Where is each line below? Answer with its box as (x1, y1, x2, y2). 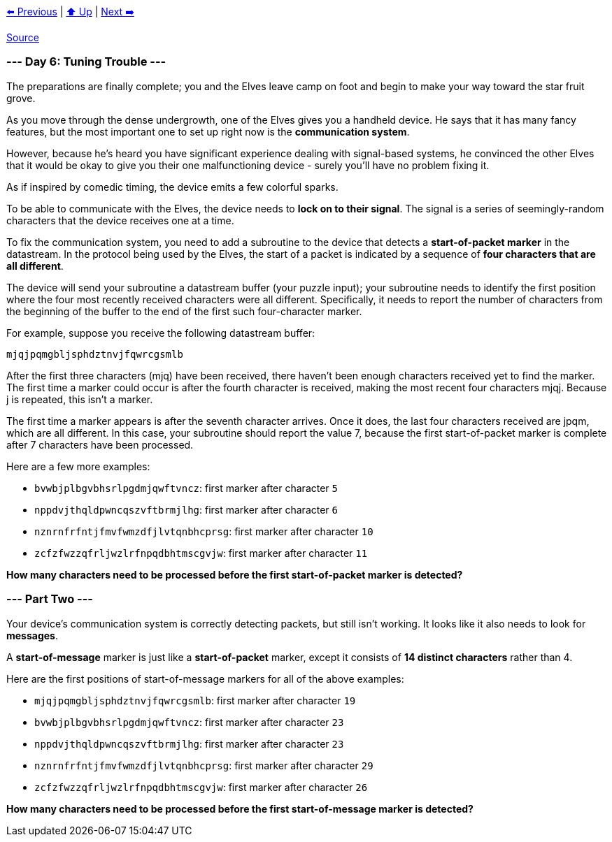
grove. (6, 92, 36, 104)
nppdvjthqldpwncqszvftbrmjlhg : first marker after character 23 (34, 737, 344, 750)
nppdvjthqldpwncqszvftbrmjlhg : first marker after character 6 (34, 503, 338, 516)
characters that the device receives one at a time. (6, 214, 234, 226)
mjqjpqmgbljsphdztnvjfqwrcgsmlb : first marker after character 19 (34, 694, 356, 706)
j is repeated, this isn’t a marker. (6, 393, 153, 405)
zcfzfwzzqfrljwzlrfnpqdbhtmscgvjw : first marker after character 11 (34, 546, 368, 559)
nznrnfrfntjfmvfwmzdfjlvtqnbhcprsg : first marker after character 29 (34, 759, 373, 771)
